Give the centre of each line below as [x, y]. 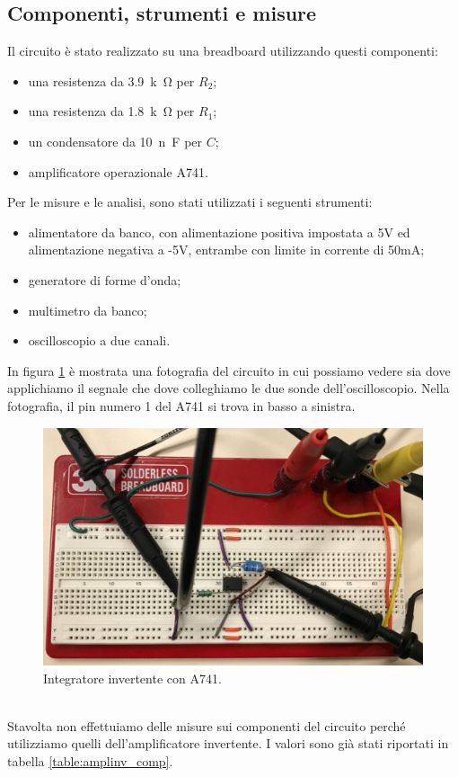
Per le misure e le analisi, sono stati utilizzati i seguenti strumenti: [190, 202]
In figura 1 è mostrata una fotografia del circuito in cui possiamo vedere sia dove [229, 370]
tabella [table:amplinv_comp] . [90, 761]
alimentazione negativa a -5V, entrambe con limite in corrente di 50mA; [226, 250]
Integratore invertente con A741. [132, 678]
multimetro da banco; [88, 310]
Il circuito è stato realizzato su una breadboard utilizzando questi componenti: [223, 51]
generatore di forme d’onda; [105, 279]
